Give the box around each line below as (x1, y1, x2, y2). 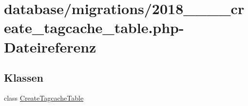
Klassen (4, 70, 43, 85)
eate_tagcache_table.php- (4, 18, 184, 37)
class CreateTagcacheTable (4, 92, 84, 103)
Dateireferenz (4, 36, 96, 56)
